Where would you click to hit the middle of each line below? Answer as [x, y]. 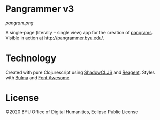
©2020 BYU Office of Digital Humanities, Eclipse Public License [72, 112]
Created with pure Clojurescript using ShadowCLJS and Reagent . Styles [80, 72]
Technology [31, 58]
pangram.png [19, 23]
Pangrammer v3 [40, 9]
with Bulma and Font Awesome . [38, 77]
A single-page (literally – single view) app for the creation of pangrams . [79, 32]
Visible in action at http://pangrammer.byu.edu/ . [55, 38]
